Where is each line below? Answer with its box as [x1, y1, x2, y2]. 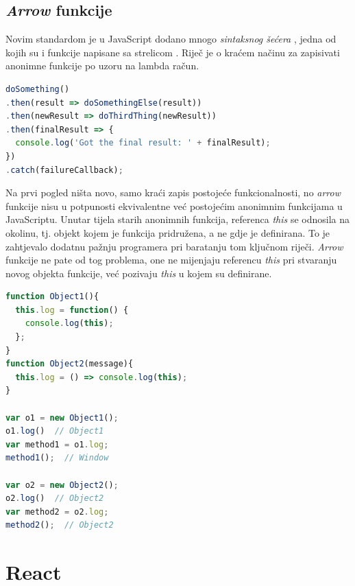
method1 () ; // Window [5, 453, 109, 463]
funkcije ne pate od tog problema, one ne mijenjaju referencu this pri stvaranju [5, 253, 337, 267]
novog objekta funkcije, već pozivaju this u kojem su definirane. [5, 266, 272, 280]
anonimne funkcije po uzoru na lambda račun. [5, 58, 199, 73]
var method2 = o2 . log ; [5, 506, 109, 517]
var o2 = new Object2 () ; [5, 480, 119, 490]
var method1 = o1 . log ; [5, 439, 109, 449]
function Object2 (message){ [5, 359, 134, 369]
